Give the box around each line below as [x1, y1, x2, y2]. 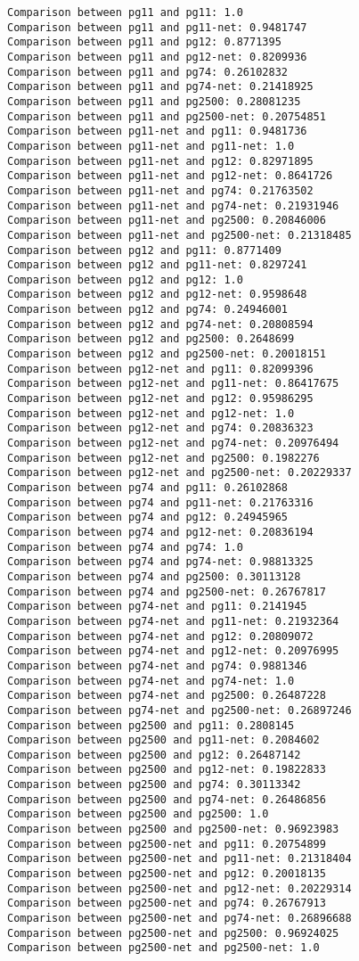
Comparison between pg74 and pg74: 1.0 [7, 540, 243, 554]
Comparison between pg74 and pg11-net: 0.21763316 [7, 496, 314, 509]
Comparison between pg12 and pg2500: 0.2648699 [7, 333, 295, 346]
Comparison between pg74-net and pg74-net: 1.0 [7, 674, 295, 687]
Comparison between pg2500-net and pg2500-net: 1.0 [7, 941, 320, 955]
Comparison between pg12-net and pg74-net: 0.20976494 [7, 437, 339, 450]
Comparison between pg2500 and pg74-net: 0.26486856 [7, 793, 326, 806]
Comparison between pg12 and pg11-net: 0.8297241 [7, 259, 307, 272]
